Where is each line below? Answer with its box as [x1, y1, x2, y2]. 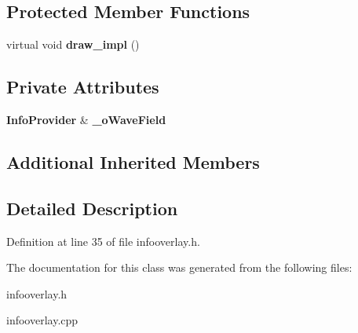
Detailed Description [6, 196, 178, 220]
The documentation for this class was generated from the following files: [6, 259, 353, 276]
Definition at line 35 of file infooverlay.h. [6, 232, 200, 249]
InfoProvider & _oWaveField [6, 112, 166, 127]
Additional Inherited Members [6, 149, 260, 174]
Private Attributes [6, 75, 159, 99]
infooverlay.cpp [6, 312, 79, 328]
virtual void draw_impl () [6, 36, 140, 53]
